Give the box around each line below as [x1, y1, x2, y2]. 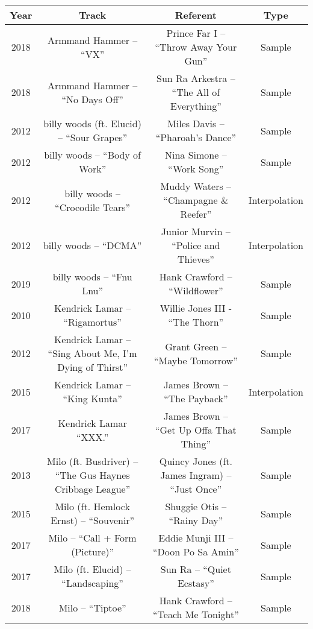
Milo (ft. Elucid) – [54, 562, 131, 576]
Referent [175, 8, 217, 22]
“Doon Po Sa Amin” [153, 545, 239, 558]
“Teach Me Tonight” [153, 607, 239, 621]
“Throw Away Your [155, 40, 237, 54]
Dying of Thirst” [57, 360, 128, 374]
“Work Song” [168, 162, 224, 175]
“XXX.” [76, 429, 109, 444]
